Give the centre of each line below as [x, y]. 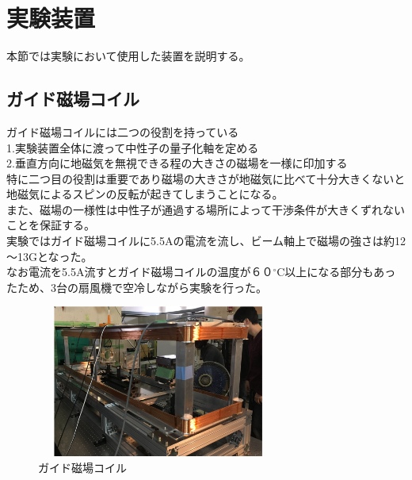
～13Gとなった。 [50, 256]
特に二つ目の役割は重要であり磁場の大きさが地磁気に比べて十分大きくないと [206, 178]
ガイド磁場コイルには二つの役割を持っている [123, 131]
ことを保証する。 [51, 225]
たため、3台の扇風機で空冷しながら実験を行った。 [137, 287]
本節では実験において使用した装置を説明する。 [128, 56]
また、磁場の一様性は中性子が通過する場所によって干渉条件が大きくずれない [206, 209]
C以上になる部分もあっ [336, 272]
